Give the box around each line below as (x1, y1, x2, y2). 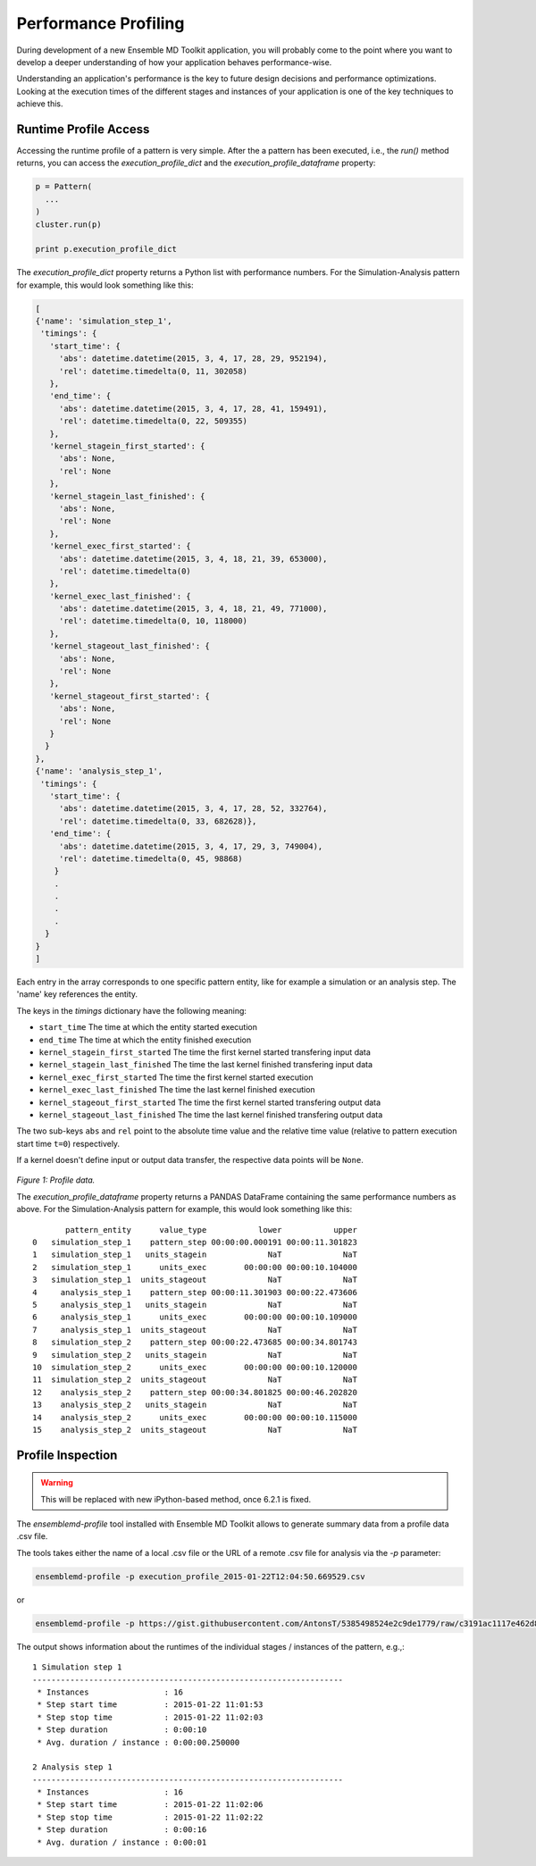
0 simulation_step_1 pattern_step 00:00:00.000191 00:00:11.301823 (32, 1237, 357, 1248)
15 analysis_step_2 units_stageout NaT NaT (32, 1425, 357, 1435)
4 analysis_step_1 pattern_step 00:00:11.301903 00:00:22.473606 (32, 1287, 357, 1297)
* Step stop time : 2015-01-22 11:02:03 (37, 1711, 264, 1722)
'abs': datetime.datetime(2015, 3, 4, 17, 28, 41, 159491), (58, 403, 328, 414)
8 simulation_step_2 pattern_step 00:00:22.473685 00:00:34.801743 (32, 1337, 357, 1348)
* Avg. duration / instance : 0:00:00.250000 (37, 1737, 240, 1747)
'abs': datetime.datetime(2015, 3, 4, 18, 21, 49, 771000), (58, 604, 328, 614)
